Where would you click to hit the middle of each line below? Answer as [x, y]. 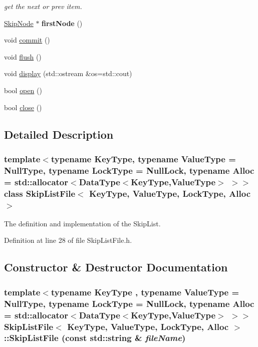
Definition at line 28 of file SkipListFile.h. [68, 240]
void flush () [23, 56]
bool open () [23, 90]
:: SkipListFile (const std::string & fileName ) [95, 338]
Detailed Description [59, 134]
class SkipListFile [40, 193]
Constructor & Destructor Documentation [116, 267]
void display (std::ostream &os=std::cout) [68, 73]
